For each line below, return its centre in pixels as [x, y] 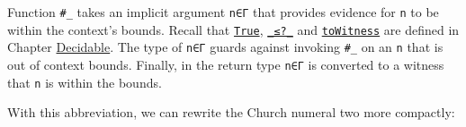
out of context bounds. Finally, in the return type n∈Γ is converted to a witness [226, 64]
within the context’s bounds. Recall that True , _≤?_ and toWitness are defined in [233, 29]
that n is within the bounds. [85, 82]
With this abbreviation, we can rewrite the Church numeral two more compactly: [231, 112]
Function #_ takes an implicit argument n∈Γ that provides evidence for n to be [223, 11]
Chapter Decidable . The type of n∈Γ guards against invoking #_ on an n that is [225, 47]
